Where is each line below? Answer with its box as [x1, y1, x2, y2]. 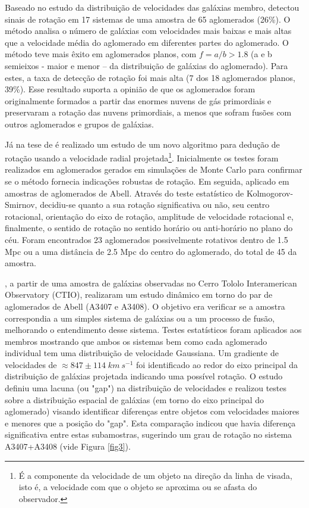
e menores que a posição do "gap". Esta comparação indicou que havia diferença [5, 416, 296, 429]
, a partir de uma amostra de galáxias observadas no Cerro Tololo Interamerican [5, 276, 297, 289]
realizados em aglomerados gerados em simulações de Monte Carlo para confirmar [5, 163, 302, 176]
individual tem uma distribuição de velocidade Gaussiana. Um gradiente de [5, 347, 279, 359]
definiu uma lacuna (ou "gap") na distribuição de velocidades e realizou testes [5, 382, 287, 394]
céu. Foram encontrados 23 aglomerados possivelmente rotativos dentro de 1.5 [5, 233, 288, 245]
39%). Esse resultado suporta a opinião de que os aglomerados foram [5, 83, 256, 95]
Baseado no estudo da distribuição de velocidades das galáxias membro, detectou [5, 1, 299, 13]
